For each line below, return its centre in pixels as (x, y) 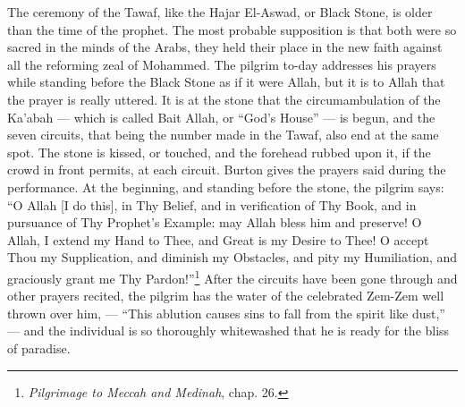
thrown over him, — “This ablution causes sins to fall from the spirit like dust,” (226, 313)
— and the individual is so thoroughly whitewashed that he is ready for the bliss (228, 331)
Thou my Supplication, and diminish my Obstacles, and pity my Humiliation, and (232, 257)
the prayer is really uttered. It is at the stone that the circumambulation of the (224, 99)
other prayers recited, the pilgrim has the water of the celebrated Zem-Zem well (226, 296)
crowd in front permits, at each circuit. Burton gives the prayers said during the (227, 170)
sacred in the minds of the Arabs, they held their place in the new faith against (225, 47)
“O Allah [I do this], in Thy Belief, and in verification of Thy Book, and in (212, 204)
